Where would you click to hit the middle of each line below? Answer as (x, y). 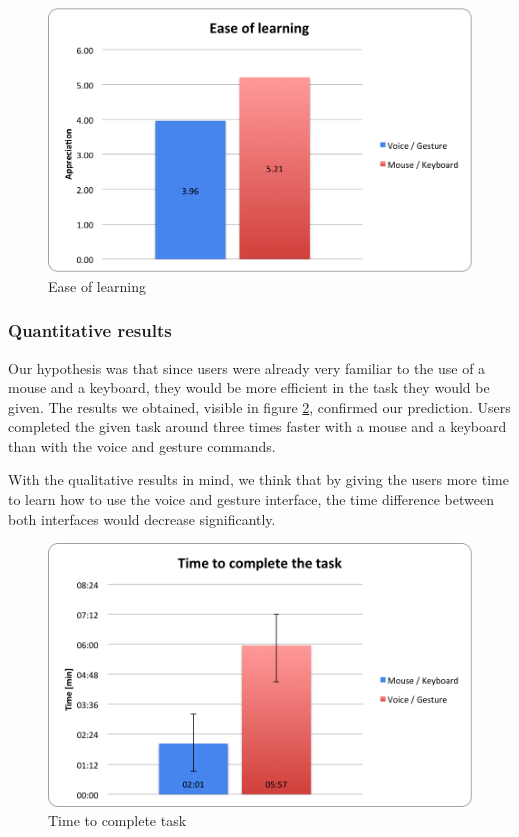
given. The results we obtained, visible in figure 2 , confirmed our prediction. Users (259, 406)
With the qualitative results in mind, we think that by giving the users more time (258, 479)
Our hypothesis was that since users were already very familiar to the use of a (247, 367)
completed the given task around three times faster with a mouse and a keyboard (257, 426)
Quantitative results (90, 330)
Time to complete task (117, 820)
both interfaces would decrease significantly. (142, 518)
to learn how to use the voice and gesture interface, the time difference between (251, 499)
